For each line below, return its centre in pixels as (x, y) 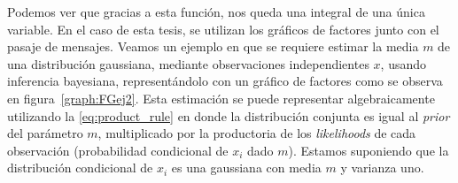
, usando (403, 63)
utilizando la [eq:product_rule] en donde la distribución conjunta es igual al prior (229, 115)
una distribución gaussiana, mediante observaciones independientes (188, 63)
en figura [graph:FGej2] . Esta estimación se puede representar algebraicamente (221, 98)
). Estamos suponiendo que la (369, 150)
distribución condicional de (80, 168)
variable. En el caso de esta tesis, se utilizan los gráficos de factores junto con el (223, 29)
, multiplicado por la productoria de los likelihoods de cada (257, 133)
